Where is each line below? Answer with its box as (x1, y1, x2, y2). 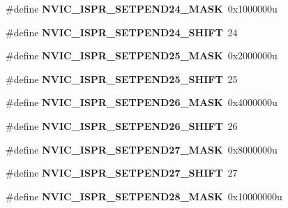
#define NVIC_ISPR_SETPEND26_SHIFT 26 (6, 118, 238, 133)
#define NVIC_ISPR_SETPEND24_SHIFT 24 (6, 24, 238, 39)
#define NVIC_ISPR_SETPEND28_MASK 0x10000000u (6, 188, 282, 203)
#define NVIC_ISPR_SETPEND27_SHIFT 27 (6, 165, 238, 180)
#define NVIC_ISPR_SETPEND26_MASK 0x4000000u (6, 95, 278, 110)
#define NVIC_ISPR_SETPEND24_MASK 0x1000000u (6, 1, 278, 15)
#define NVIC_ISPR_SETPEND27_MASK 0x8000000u (6, 142, 278, 156)
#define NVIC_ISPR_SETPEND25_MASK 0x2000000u (6, 48, 278, 63)
